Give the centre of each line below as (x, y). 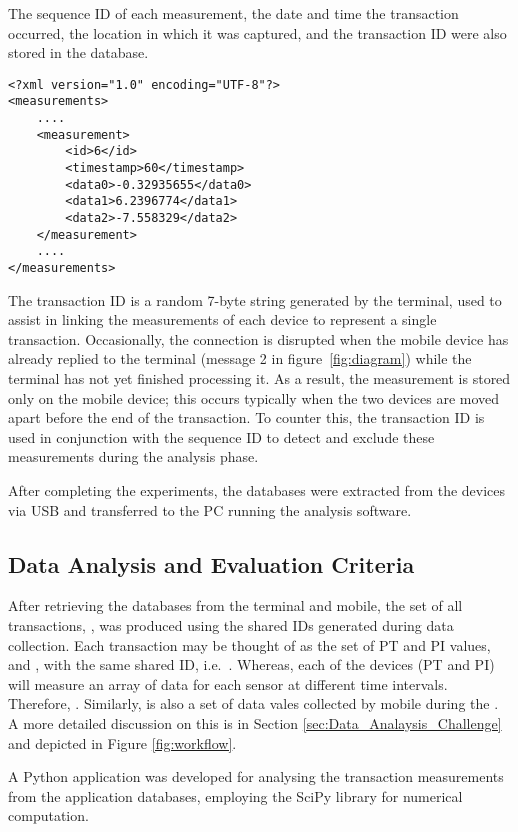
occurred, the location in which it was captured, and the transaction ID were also (257, 32)
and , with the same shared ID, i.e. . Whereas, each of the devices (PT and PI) (251, 664)
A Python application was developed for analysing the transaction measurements (256, 776)
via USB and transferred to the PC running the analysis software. (210, 509)
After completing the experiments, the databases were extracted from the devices (257, 490)
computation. (48, 815)
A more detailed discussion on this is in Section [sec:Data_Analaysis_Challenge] (255, 722)
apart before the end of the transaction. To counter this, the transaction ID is (246, 417)
